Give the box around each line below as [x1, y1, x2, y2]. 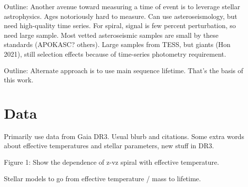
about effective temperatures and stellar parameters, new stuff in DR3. [4, 140, 214, 151]
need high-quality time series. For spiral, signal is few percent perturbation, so [4, 20, 236, 31]
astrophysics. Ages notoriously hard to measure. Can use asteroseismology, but [4, 11, 237, 21]
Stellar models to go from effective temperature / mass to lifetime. [4, 173, 201, 183]
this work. [4, 75, 33, 85]
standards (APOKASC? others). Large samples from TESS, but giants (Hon [4, 39, 231, 49]
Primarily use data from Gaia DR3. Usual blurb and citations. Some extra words [4, 131, 244, 141]
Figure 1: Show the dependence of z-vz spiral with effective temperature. [4, 157, 219, 167]
